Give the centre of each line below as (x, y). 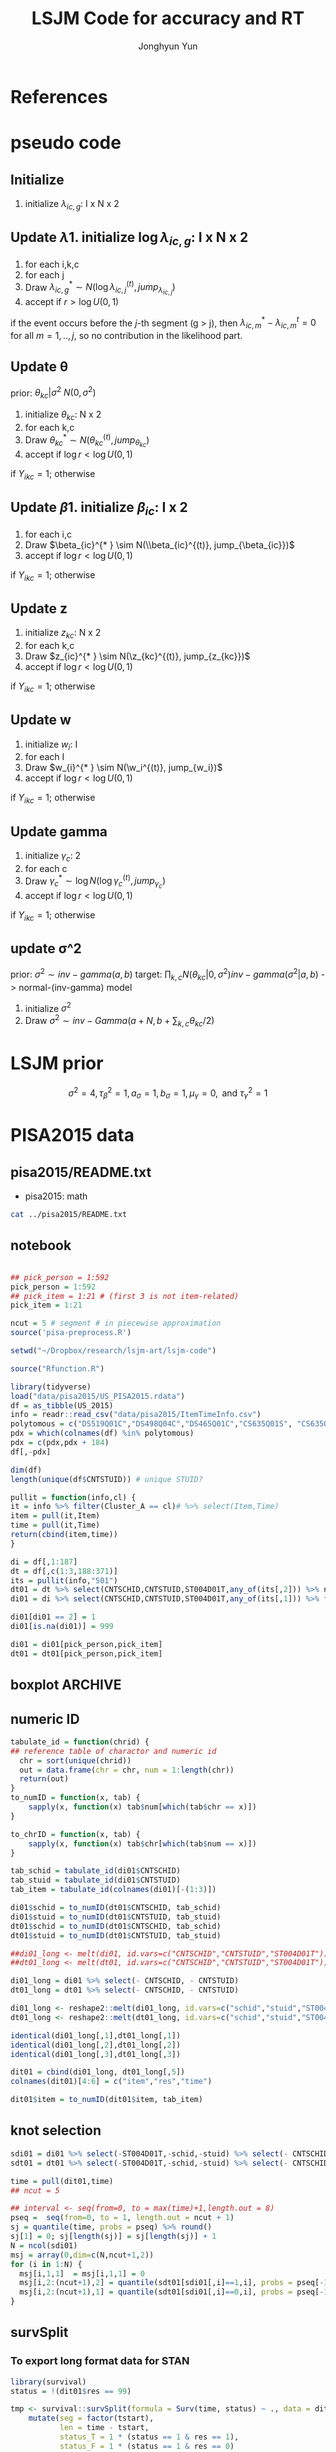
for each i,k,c (52, 264)
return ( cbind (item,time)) (64, 1535)
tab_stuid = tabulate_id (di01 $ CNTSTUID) (96, 1880)
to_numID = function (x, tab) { (75, 1798)
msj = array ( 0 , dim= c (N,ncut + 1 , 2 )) (82, 2255)
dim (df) (26, 1470)
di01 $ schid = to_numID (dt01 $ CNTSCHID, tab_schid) (116, 1908)
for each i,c (48, 534)
